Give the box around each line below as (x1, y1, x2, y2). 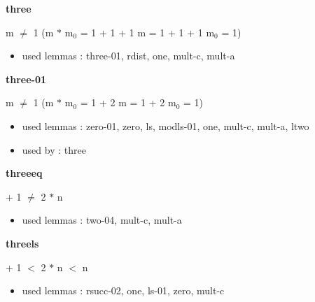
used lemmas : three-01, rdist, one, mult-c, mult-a (22, 48, 235, 63)
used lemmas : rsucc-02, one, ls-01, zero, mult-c (22, 283, 225, 298)
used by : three (22, 142, 86, 157)
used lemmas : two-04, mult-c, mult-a (22, 213, 182, 227)
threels (6, 236, 39, 250)
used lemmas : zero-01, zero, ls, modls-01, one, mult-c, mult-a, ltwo (22, 118, 309, 133)
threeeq (6, 166, 43, 180)
